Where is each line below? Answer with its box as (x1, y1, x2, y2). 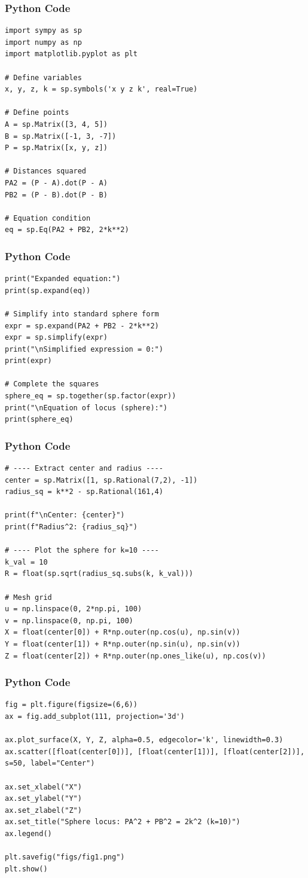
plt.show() (5, 864, 48, 873)
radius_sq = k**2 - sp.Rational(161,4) (5, 487, 163, 496)
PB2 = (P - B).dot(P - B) (5, 190, 108, 199)
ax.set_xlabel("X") (5, 782, 82, 791)
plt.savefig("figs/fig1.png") (5, 853, 125, 862)
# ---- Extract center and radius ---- (5, 464, 163, 473)
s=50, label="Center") (5, 759, 95, 768)
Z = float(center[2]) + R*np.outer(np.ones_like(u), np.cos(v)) (5, 651, 266, 660)
